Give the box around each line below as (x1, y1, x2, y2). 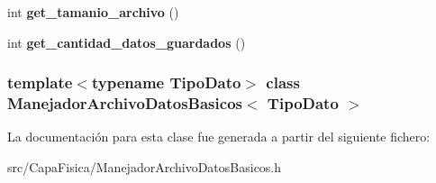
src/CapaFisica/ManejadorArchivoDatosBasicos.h (7, 157, 282, 176)
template (7, 71, 73, 94)
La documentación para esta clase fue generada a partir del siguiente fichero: (7, 127, 431, 146)
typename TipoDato (91, 71, 241, 94)
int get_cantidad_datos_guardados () (7, 32, 246, 51)
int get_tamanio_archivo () (7, 3, 179, 21)
